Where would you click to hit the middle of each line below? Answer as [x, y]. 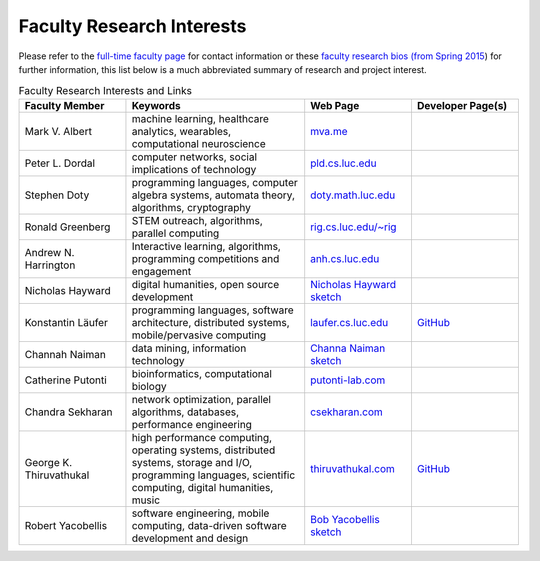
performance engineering [191, 424]
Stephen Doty [57, 195]
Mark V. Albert [58, 131]
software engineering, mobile [200, 513]
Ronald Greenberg [67, 227]
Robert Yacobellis [66, 525]
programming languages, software [212, 310]
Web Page [335, 105]
